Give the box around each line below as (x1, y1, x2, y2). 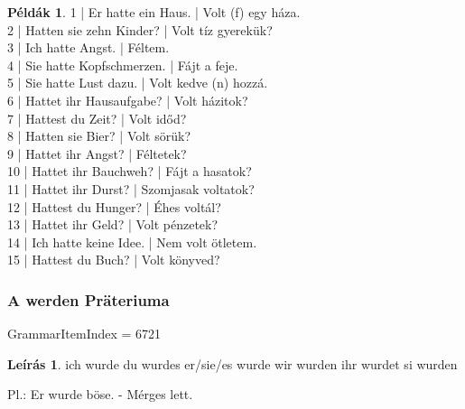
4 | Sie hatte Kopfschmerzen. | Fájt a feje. (7, 55, 238, 74)
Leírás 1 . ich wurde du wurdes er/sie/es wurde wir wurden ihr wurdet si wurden (7, 354, 458, 373)
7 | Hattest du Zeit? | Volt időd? (7, 108, 187, 127)
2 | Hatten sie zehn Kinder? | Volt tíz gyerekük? (7, 20, 273, 39)
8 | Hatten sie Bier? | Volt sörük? (7, 126, 191, 145)
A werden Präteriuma (7, 288, 170, 311)
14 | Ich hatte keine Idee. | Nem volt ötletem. (7, 232, 257, 251)
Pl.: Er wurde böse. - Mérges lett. (7, 385, 193, 404)
